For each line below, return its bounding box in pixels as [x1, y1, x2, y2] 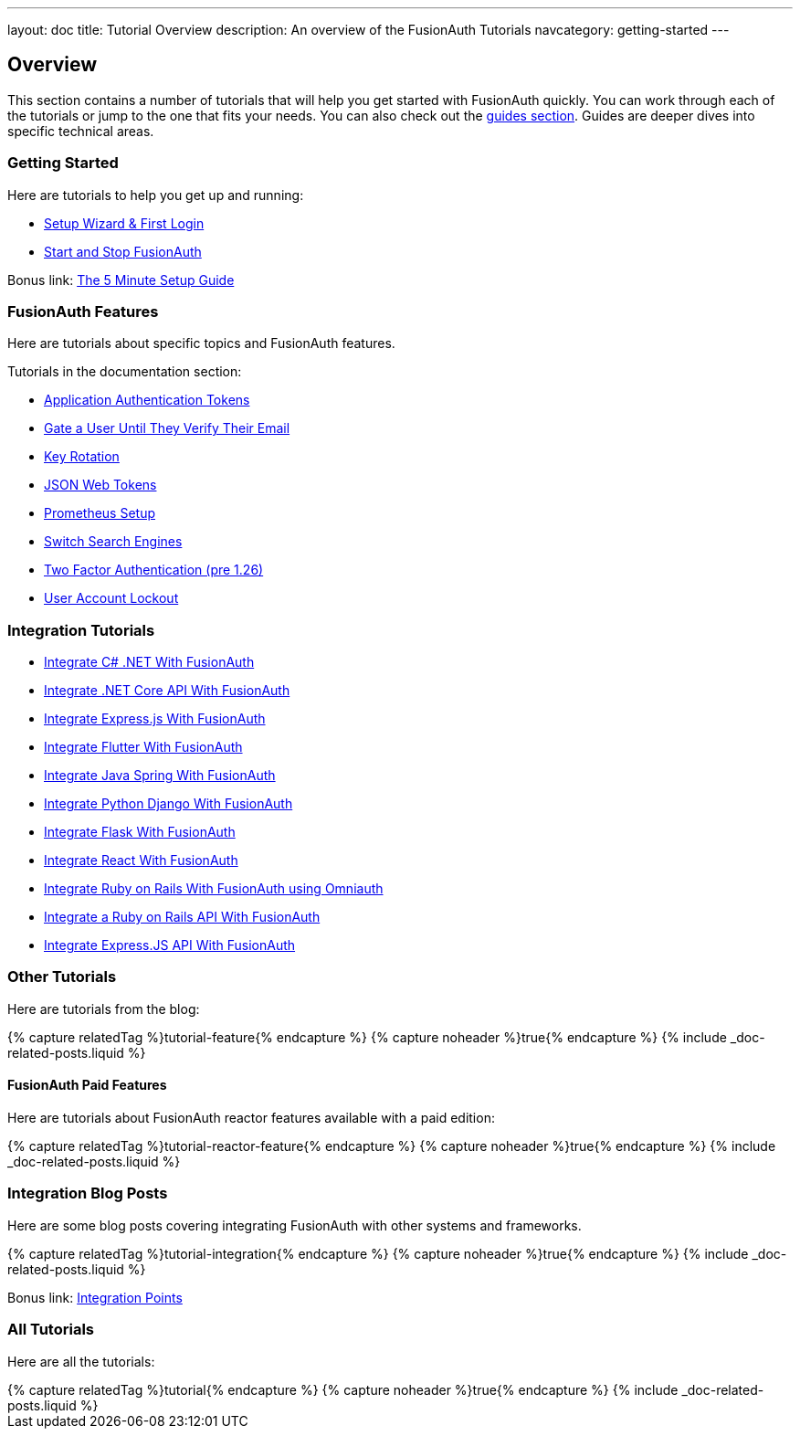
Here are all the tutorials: [7, 1353, 155, 1369]
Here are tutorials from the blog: [7, 1000, 200, 1017]
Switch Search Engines [44, 533, 183, 550]
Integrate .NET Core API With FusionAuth [44, 682, 290, 699]
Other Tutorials [7, 967, 117, 987]
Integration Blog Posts [7, 1184, 168, 1203]
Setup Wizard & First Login [44, 215, 205, 231]
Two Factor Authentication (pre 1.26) [44, 562, 264, 578]
